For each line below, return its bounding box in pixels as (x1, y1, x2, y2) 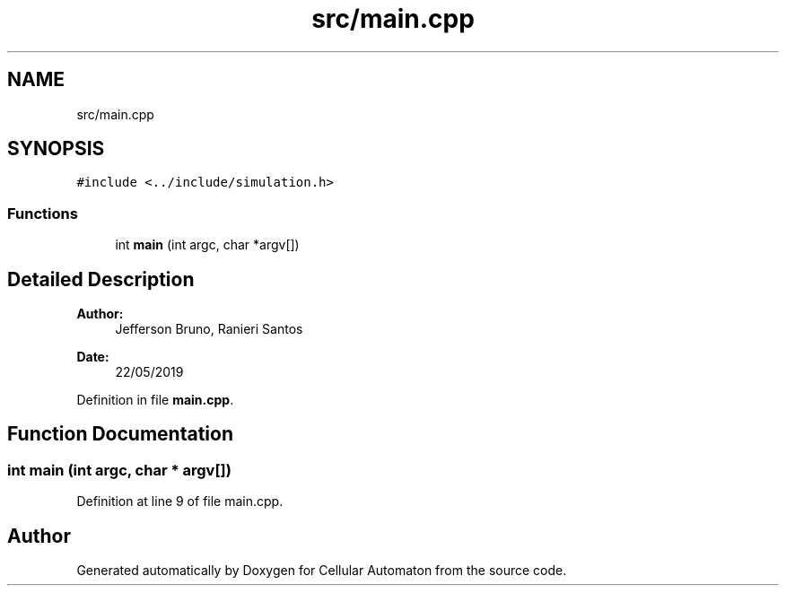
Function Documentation (7, 423, 233, 446)
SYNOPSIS (7, 137, 105, 161)
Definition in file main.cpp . (76, 392, 234, 408)
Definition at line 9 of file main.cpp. (76, 493, 284, 510)
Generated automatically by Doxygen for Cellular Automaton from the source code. (76, 562, 567, 579)
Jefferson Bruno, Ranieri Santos (115, 321, 303, 337)
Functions (7, 204, 78, 222)
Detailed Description (7, 267, 195, 291)
